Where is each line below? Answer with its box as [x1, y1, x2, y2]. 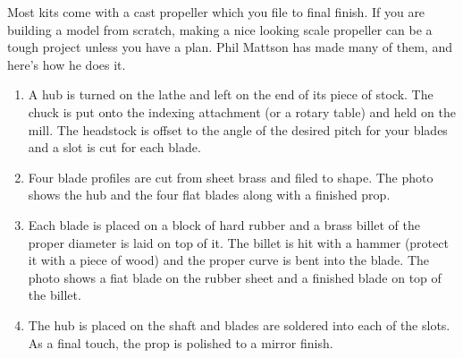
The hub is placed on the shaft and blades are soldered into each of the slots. [28, 315, 450, 334]
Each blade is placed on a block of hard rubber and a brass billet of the [28, 215, 420, 234]
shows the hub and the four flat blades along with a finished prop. [28, 185, 391, 204]
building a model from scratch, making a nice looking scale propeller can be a [7, 20, 433, 38]
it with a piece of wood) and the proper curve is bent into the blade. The [28, 251, 429, 269]
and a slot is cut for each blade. [28, 138, 201, 157]
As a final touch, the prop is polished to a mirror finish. [28, 333, 333, 352]
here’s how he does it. [7, 55, 126, 73]
